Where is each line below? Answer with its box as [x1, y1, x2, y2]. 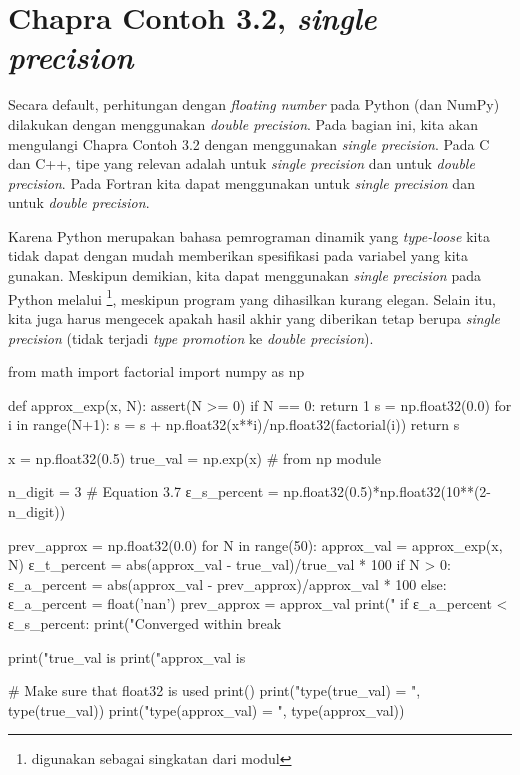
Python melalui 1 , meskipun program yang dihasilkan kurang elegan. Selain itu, [8, 285, 496, 309]
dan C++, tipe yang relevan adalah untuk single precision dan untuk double [8, 153, 475, 174]
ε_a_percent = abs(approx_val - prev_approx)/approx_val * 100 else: [8, 573, 447, 594]
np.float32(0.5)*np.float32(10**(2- [283, 481, 492, 502]
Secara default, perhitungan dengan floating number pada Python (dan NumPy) [8, 94, 500, 115]
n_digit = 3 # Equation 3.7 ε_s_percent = [8, 481, 279, 502]
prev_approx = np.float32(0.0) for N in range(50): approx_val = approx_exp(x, [8, 534, 503, 555]
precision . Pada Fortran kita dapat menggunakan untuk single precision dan [8, 172, 475, 193]
